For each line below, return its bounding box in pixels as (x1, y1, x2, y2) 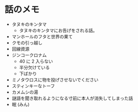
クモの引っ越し (11, 39, 43, 45)
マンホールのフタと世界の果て (11, 34, 73, 39)
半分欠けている (19, 64, 50, 70)
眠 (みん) (11, 101, 30, 107)
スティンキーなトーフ (11, 83, 55, 89)
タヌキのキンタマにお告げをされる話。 (19, 27, 97, 33)
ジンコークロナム (11, 52, 47, 58)
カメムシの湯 (11, 89, 38, 95)
